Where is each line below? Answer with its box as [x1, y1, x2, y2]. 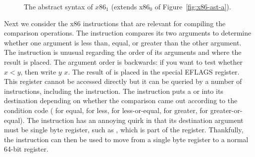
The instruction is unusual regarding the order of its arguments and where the [4, 47, 242, 57]
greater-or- [210, 105, 243, 115]
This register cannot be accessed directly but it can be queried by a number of [4, 76, 242, 86]
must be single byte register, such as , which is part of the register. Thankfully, [4, 124, 244, 135]
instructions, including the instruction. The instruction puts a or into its [4, 85, 223, 96]
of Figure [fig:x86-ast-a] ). [154, 1, 231, 11]
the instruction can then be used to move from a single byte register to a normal [4, 134, 249, 144]
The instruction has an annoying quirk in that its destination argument [27, 115, 244, 125]
